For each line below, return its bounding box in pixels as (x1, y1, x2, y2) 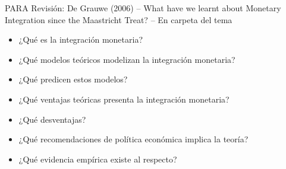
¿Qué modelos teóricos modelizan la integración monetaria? (18, 53, 235, 65)
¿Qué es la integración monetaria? (18, 33, 143, 46)
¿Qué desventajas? (18, 113, 86, 125)
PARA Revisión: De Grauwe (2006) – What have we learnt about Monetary (5, 2, 281, 14)
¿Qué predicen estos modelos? (18, 73, 128, 85)
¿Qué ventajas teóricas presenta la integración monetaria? (18, 93, 230, 105)
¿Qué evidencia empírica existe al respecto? (18, 152, 177, 165)
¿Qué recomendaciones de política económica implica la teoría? (18, 133, 249, 145)
